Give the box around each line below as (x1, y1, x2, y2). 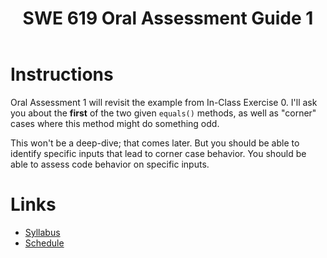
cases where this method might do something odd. (10, 117, 220, 129)
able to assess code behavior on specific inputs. (10, 158, 210, 170)
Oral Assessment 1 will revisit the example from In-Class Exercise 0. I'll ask (10, 96, 318, 108)
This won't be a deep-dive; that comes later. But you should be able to (10, 137, 300, 149)
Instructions (10, 63, 114, 86)
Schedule (24, 237, 65, 249)
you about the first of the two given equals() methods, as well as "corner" (10, 107, 317, 119)
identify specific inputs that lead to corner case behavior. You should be (10, 147, 307, 159)
